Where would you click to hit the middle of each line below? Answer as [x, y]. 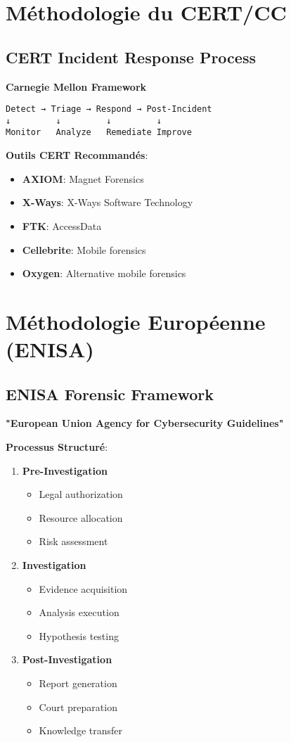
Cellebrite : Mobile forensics [84, 249]
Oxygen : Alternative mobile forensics [104, 273]
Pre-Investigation [65, 470]
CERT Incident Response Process [131, 57]
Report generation [78, 683]
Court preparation [78, 706]
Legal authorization [81, 494]
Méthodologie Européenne [136, 321]
